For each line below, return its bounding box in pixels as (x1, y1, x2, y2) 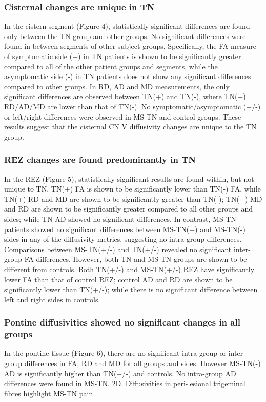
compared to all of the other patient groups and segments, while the (4, 61, 218, 71)
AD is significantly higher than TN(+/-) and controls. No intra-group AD (4, 368, 236, 378)
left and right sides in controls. (4, 294, 100, 304)
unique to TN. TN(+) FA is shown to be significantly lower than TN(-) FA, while (4, 183, 261, 194)
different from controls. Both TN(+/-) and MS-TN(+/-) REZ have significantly (4, 263, 255, 274)
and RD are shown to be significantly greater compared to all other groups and (4, 203, 253, 214)
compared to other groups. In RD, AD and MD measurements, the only (4, 81, 230, 91)
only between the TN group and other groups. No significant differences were (4, 30, 246, 41)
